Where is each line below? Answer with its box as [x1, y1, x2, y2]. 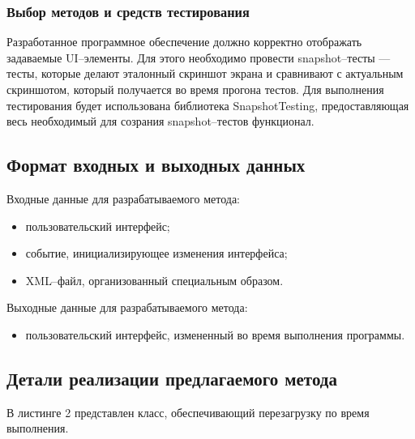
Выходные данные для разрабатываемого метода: [6, 299, 248, 316]
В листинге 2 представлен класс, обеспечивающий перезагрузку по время [6, 403, 370, 420]
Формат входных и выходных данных [6, 152, 306, 177]
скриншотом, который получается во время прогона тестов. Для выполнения [6, 81, 384, 97]
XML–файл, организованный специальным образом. [25, 271, 284, 288]
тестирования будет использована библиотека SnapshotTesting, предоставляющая [6, 96, 409, 113]
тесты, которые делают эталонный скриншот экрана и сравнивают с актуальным [6, 65, 404, 82]
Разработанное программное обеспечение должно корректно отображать [6, 33, 362, 50]
